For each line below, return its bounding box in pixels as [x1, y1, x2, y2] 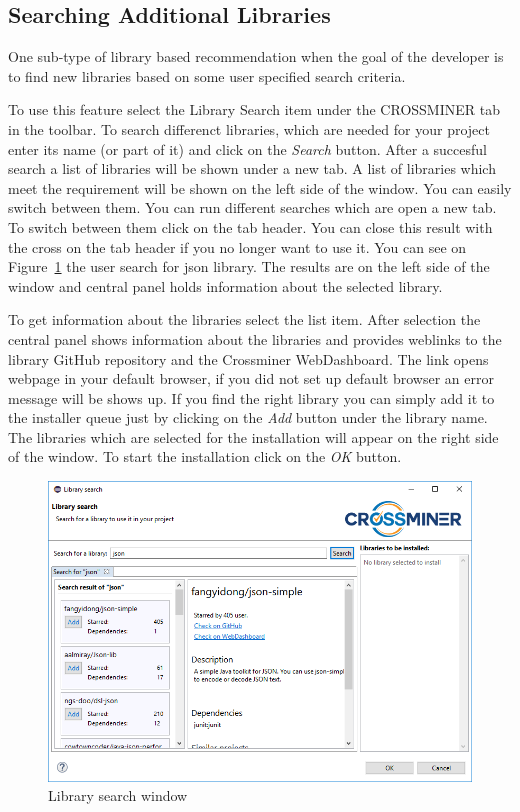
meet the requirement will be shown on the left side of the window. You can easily [8, 177, 512, 198]
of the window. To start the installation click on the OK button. [8, 446, 402, 467]
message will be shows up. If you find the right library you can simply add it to [8, 387, 495, 408]
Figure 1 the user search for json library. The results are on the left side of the [8, 256, 490, 277]
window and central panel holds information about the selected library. [8, 275, 443, 296]
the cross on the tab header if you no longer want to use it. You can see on [8, 236, 467, 257]
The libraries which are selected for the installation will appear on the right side [8, 426, 499, 447]
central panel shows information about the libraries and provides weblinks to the [8, 328, 502, 349]
